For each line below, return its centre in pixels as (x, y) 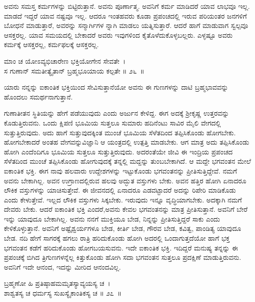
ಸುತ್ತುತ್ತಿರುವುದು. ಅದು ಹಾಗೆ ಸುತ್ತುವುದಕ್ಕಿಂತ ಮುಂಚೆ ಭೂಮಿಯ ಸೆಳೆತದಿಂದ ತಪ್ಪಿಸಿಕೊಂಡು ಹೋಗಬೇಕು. (120, 132)
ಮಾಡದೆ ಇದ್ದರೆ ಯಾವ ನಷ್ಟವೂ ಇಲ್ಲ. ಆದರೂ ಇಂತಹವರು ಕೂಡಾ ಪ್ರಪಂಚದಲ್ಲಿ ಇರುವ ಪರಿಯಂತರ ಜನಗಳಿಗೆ (126, 15)
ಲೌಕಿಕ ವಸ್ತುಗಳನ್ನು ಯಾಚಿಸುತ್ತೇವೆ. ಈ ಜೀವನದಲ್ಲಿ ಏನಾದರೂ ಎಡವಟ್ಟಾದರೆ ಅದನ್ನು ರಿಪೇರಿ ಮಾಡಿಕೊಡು (120, 190)
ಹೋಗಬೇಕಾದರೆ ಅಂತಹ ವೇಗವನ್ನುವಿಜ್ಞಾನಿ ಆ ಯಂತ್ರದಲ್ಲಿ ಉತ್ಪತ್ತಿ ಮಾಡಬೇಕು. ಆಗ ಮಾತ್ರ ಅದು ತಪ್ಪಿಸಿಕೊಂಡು (127, 142)
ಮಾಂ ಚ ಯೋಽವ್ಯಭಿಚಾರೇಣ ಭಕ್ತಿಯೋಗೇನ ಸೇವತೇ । (65, 61)
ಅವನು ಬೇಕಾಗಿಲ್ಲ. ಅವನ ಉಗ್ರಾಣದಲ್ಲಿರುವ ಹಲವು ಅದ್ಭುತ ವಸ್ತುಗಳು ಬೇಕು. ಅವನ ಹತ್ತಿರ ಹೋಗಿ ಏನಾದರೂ (125, 180)
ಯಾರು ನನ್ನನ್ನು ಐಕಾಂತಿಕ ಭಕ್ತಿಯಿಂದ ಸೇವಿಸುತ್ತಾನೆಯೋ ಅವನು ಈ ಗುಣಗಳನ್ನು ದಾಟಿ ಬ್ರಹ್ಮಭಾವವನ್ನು (116, 87)
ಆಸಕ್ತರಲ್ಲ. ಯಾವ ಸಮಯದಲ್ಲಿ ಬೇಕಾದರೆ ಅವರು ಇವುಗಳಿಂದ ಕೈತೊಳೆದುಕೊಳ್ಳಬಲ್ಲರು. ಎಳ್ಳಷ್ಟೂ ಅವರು (118, 35)
